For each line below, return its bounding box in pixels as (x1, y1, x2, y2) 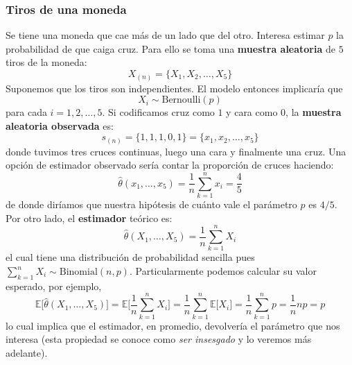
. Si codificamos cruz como (102, 105, 215, 119)
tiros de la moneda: (6, 55, 87, 69)
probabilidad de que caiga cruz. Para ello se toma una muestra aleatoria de (6, 41, 335, 56)
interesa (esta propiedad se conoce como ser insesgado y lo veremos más (6, 332, 312, 346)
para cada (6, 105, 47, 119)
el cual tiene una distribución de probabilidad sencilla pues (6, 250, 255, 264)
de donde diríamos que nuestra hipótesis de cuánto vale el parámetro (6, 197, 297, 212)
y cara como (226, 105, 278, 119)
